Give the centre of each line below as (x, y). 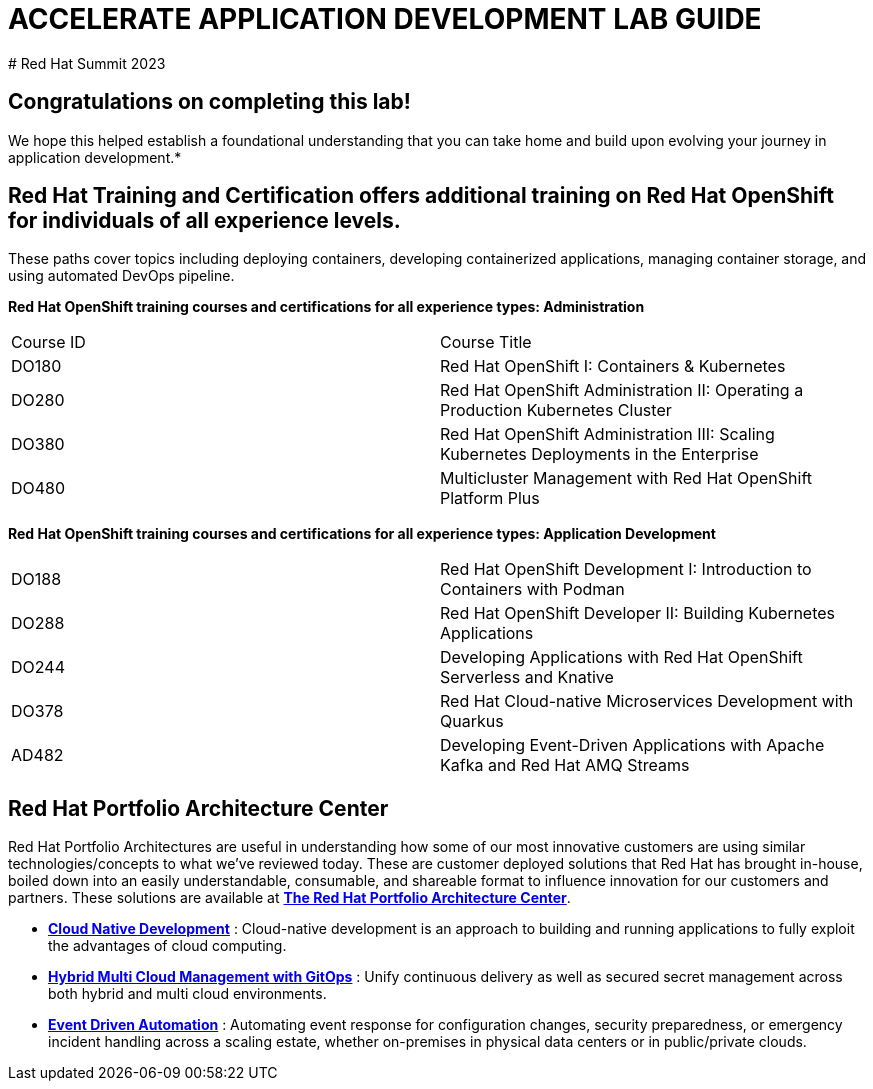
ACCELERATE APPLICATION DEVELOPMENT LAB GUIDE (385, 19)
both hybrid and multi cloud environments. (187, 994)
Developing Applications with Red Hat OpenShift (621, 657)
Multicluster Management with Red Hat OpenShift (626, 478)
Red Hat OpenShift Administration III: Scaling (607, 434)
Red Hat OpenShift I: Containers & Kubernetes (613, 366)
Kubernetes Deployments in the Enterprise (599, 454)
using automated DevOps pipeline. (121, 276)
